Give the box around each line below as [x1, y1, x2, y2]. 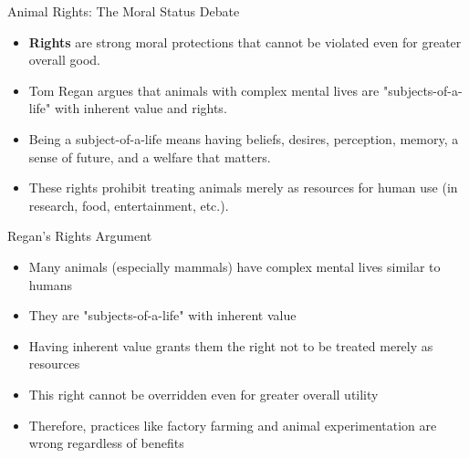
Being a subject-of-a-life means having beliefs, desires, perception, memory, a [28, 129, 459, 148]
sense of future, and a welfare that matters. [28, 147, 271, 166]
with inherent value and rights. [54, 99, 227, 118]
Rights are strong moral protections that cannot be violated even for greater [28, 32, 462, 51]
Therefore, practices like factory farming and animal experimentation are [28, 415, 437, 434]
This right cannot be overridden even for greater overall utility [28, 384, 379, 403]
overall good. [28, 50, 101, 69]
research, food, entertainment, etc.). [28, 195, 229, 214]
